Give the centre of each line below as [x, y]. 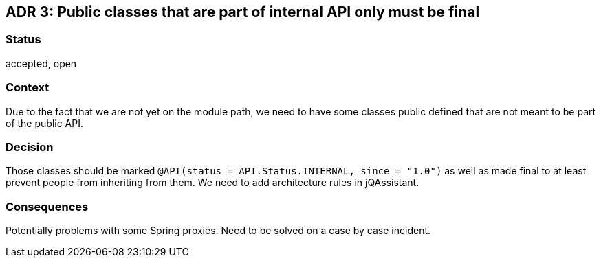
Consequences [47, 206]
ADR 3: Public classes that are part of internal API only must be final [243, 12]
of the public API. [45, 123]
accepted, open [41, 63]
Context [28, 88]
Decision [30, 147]
